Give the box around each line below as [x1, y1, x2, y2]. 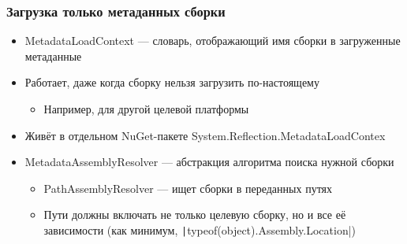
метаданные [24, 47, 82, 64]
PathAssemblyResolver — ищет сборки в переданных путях [43, 179, 332, 196]
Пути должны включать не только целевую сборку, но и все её [43, 206, 346, 223]
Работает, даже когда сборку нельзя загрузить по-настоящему [24, 74, 319, 91]
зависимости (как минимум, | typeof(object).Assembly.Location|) [43, 221, 357, 238]
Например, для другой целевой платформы [43, 101, 249, 116]
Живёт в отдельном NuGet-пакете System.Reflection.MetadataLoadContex [24, 127, 386, 143]
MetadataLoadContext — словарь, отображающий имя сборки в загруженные [24, 32, 401, 49]
